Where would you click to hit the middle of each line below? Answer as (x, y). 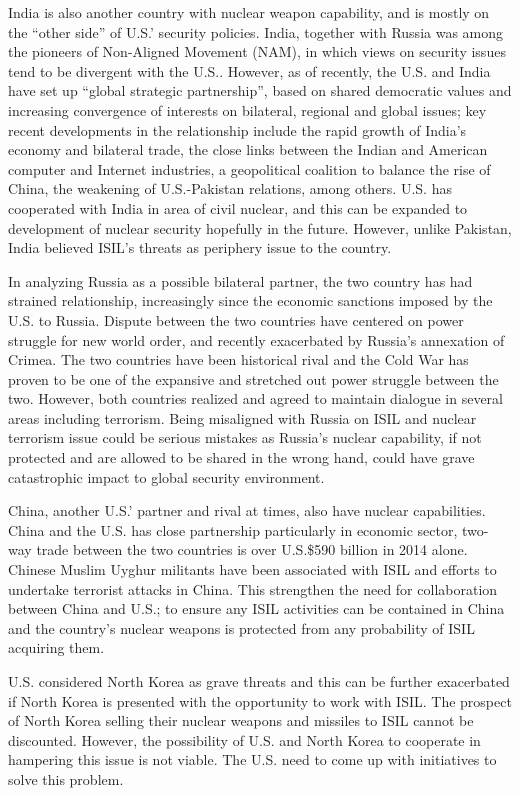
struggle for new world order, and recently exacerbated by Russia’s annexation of (256, 339)
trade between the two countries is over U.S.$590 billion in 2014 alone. (252, 549)
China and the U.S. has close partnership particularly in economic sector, (233, 529)
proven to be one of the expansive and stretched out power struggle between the (253, 378)
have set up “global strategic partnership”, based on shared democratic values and (260, 90)
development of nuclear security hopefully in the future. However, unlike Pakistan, (260, 227)
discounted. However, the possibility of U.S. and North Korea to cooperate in (244, 739)
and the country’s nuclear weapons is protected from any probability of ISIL (241, 627)
